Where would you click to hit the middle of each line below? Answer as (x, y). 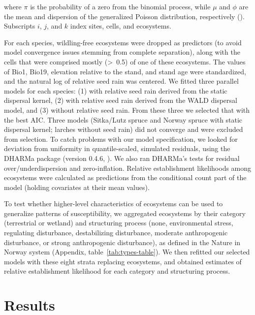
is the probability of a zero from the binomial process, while (120, 6)
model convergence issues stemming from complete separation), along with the (122, 52)
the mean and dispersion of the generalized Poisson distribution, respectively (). (124, 16)
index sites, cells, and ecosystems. (121, 26)
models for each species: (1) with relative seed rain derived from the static (116, 90)
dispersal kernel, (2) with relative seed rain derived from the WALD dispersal (121, 100)
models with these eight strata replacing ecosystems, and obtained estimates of (123, 261)
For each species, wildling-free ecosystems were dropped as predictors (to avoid (123, 42)
